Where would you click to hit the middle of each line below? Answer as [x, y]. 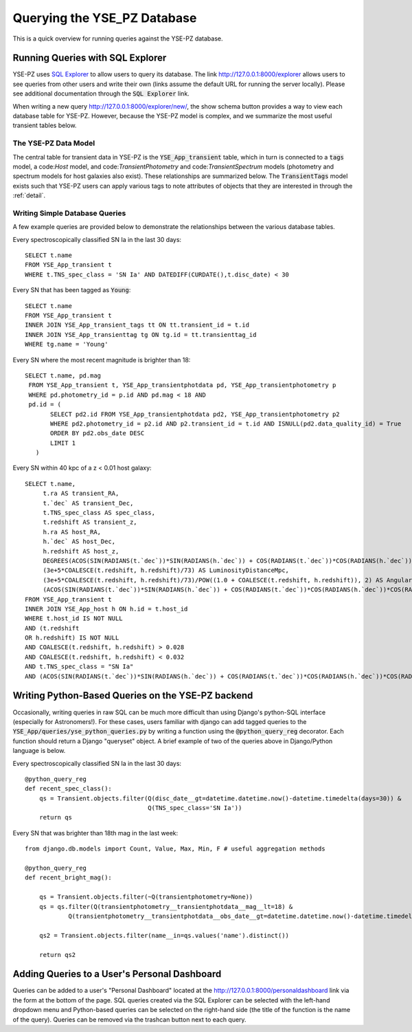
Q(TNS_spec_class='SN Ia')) [195, 808]
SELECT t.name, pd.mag [63, 375]
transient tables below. [45, 125]
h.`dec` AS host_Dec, [79, 542]
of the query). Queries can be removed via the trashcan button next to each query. [129, 1019]
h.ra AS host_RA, [72, 532]
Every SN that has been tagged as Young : [72, 290]
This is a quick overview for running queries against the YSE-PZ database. [118, 39]
